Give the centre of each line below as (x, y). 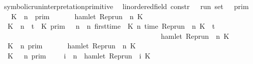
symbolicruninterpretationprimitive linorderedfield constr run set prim (126, 6)
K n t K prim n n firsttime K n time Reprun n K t (111, 26)
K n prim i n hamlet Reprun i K (79, 55)
